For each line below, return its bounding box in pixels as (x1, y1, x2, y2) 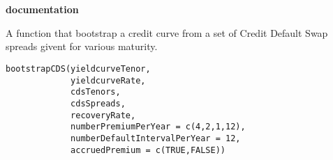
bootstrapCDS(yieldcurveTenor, (6, 63, 151, 74)
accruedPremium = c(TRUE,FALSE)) (71, 145, 225, 155)
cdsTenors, (71, 87, 121, 97)
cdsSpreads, (71, 98, 126, 109)
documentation (6, 2, 79, 17)
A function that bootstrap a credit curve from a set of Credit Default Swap (6, 25, 328, 40)
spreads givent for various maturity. (6, 39, 158, 54)
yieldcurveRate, (71, 75, 146, 86)
